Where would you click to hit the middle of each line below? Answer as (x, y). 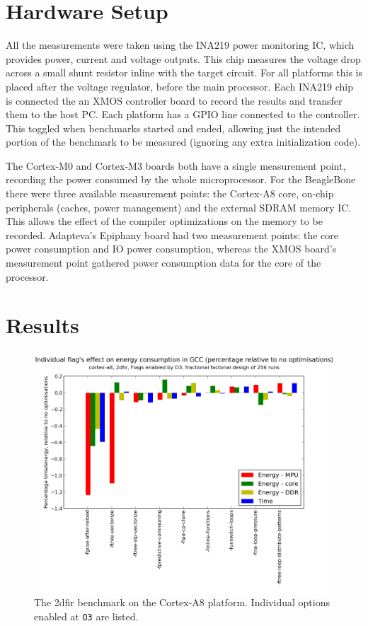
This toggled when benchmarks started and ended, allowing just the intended (173, 128)
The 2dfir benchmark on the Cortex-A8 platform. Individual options (182, 602)
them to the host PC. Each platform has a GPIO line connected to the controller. (183, 114)
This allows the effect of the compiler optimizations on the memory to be (164, 221)
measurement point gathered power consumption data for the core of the (163, 263)
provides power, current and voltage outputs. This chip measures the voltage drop (183, 58)
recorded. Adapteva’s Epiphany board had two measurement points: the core (172, 234)
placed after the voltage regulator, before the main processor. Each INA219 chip (179, 86)
